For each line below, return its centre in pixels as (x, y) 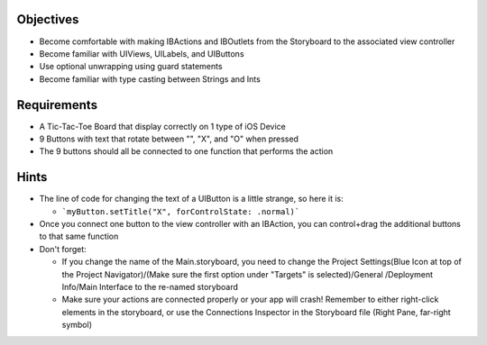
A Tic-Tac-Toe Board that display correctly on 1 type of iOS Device (162, 126)
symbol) (77, 325)
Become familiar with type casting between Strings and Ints (150, 79)
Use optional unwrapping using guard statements (131, 67)
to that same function (79, 236)
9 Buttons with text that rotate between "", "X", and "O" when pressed (169, 139)
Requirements (57, 105)
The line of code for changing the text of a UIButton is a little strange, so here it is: (191, 199)
